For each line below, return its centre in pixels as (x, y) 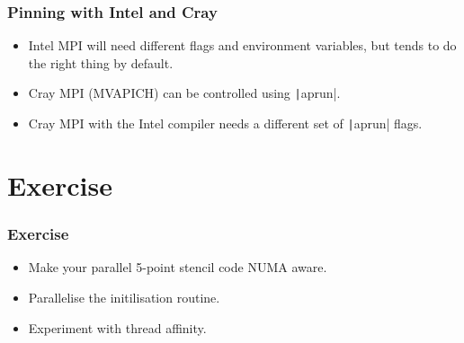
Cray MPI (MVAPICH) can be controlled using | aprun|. (184, 93)
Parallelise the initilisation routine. (124, 297)
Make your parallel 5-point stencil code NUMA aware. (178, 267)
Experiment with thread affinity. (117, 327)
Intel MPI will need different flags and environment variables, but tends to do (242, 45)
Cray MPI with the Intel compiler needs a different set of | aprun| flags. (225, 123)
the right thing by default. (101, 62)
